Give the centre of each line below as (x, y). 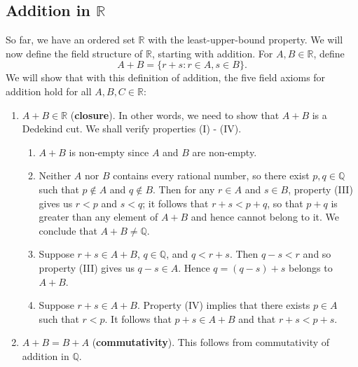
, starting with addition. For (213, 53)
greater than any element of (98, 217)
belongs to (311, 267)
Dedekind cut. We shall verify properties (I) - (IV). (132, 129)
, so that (285, 203)
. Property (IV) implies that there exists (223, 305)
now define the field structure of (74, 53)
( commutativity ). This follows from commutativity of (211, 342)
